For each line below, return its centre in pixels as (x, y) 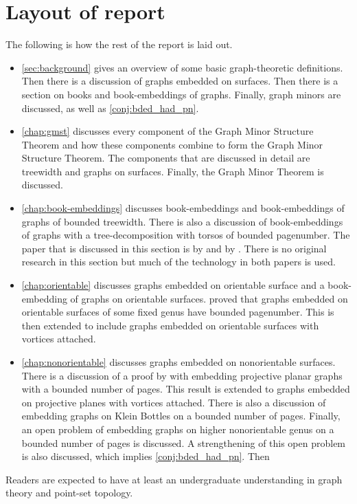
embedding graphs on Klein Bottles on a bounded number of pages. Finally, (181, 416)
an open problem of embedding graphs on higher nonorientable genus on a (178, 429)
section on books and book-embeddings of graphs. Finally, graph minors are (181, 94)
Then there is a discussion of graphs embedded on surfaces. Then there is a (180, 81)
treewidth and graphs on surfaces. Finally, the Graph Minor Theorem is (173, 171)
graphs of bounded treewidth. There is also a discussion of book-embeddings (182, 221)
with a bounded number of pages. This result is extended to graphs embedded (186, 389)
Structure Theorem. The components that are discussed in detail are (166, 158)
